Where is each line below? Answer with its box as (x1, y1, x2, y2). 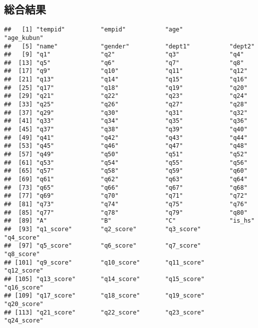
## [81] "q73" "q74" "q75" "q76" (4, 200, 247, 208)
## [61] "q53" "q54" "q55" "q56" (4, 159, 247, 166)
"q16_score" (4, 284, 43, 291)
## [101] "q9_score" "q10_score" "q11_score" (4, 259, 204, 266)
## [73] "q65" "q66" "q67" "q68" (4, 184, 247, 191)
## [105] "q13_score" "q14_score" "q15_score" (4, 275, 204, 283)
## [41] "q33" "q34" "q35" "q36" (4, 117, 247, 125)
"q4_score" (4, 234, 40, 241)
